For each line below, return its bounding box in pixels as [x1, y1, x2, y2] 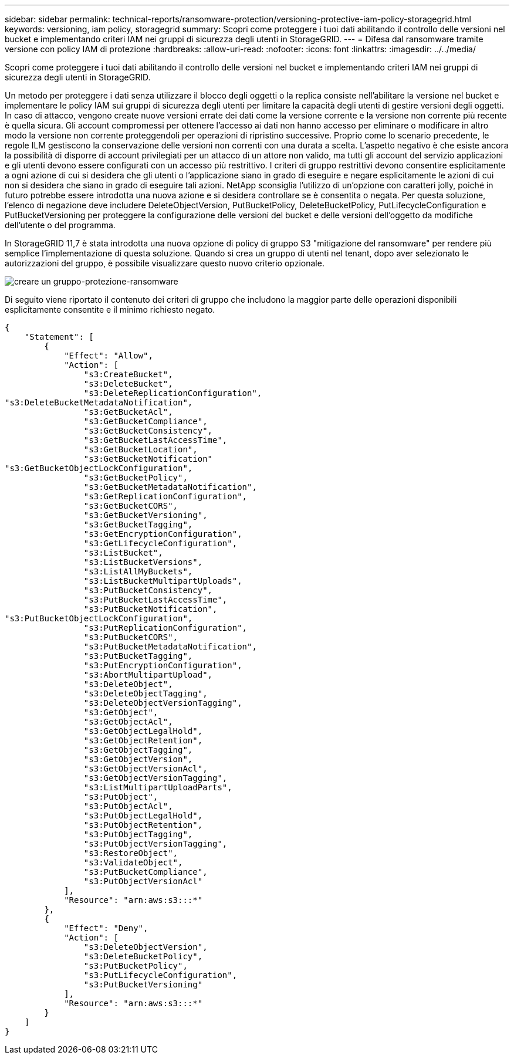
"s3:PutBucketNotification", [83, 604, 218, 614]
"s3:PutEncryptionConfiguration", [83, 661, 242, 670]
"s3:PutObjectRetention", [83, 820, 203, 830]
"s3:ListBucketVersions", [83, 557, 203, 567]
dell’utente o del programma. [5, 220, 116, 230]
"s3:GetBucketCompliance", [83, 417, 208, 426]
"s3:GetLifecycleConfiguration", [83, 539, 238, 548]
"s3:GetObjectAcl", [83, 717, 173, 726]
